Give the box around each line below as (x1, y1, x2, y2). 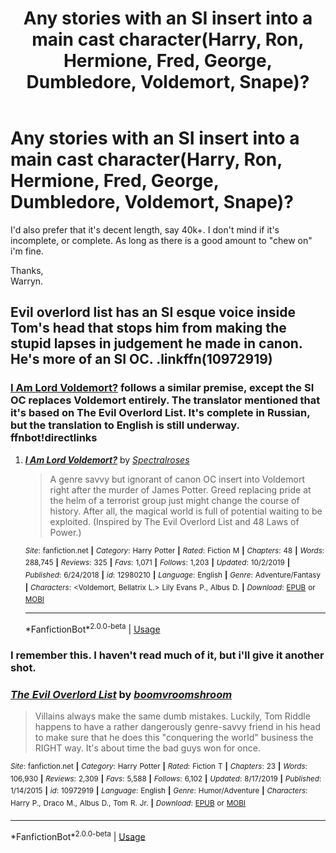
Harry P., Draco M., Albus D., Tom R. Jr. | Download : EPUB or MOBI (10, 798, 246, 809)
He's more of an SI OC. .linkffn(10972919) (10, 351, 273, 368)
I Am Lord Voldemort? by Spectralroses (24, 453, 190, 466)
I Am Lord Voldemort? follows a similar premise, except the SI (10, 381, 315, 395)
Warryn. (10, 275, 44, 287)
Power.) (49, 526, 82, 538)
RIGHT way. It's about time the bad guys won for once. (34, 742, 261, 754)
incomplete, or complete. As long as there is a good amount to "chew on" (10, 234, 313, 246)
